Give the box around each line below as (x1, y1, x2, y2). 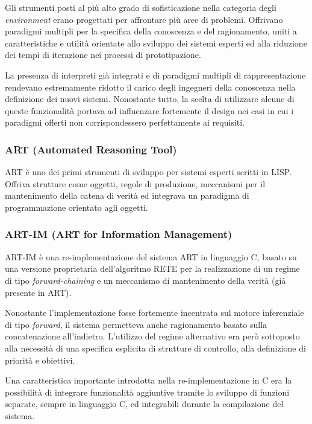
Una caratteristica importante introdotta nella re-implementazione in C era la (5, 374, 292, 387)
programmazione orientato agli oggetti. (5, 201, 148, 213)
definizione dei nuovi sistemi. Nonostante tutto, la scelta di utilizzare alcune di (5, 92, 295, 105)
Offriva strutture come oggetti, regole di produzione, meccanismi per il (5, 177, 266, 190)
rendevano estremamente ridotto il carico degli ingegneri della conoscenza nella (5, 80, 296, 93)
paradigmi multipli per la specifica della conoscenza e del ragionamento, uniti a (5, 25, 297, 37)
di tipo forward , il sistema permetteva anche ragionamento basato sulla (5, 318, 267, 330)
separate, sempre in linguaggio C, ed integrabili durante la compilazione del (5, 397, 284, 410)
